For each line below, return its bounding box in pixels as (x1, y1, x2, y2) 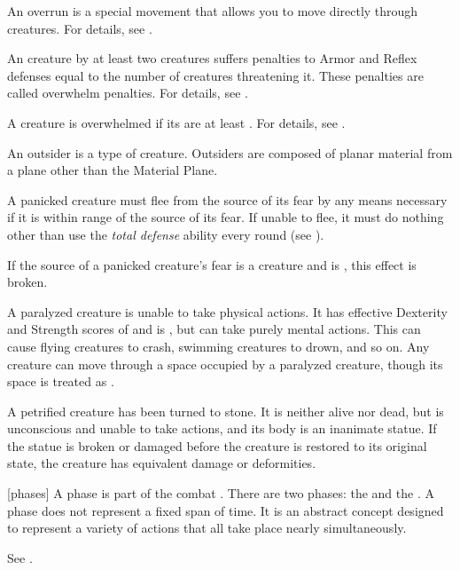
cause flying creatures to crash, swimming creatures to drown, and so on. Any (7, 336, 430, 355)
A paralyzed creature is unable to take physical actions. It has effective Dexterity (7, 302, 448, 321)
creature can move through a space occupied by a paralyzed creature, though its (7, 354, 443, 373)
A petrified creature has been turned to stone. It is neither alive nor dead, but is (7, 401, 444, 420)
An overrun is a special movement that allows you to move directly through (7, 2, 418, 20)
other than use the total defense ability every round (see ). (7, 225, 324, 243)
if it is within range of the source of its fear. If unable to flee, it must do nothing (7, 208, 444, 226)
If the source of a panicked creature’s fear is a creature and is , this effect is (7, 255, 417, 273)
